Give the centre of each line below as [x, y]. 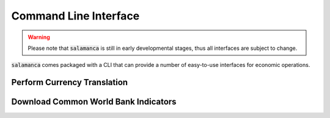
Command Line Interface [75, 16]
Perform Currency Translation [70, 82]
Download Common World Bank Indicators [94, 102]
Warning [39, 37]
